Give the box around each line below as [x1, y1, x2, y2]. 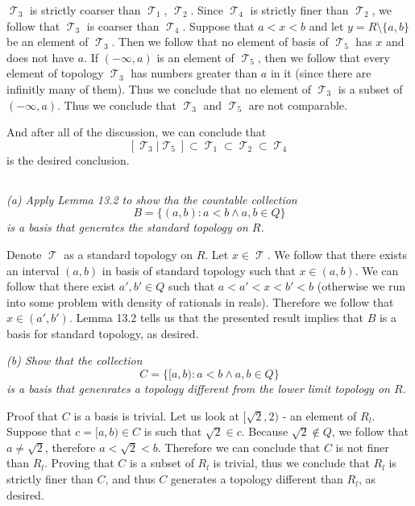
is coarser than [86, 17, 160, 34]
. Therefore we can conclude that [157, 438, 321, 455]
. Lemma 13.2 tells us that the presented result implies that [68, 309, 363, 326]
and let [309, 17, 344, 34]
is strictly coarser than [29, 2, 141, 18]
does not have [6, 48, 75, 65]
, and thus [105, 470, 156, 487]
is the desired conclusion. [6, 151, 130, 168]
